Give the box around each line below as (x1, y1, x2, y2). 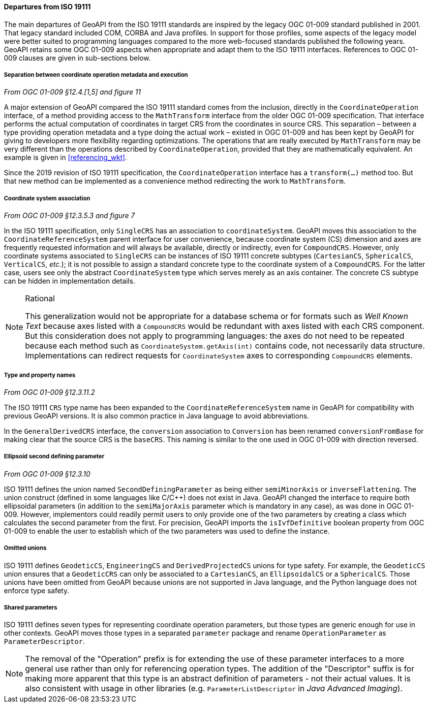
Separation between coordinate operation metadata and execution (4, 71, 188, 78)
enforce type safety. (4, 586, 69, 595)
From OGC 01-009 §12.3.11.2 (4, 387, 95, 396)
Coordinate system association (4, 194, 91, 202)
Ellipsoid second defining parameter (4, 453, 104, 460)
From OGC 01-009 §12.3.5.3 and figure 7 (4, 211, 135, 220)
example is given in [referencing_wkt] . (4, 153, 127, 162)
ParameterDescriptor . (4, 637, 85, 646)
